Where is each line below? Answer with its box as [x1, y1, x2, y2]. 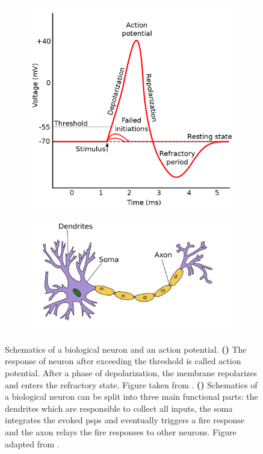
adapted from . [5, 437, 60, 450]
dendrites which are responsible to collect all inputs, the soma [5, 402, 233, 414]
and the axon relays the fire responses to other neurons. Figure [5, 425, 237, 438]
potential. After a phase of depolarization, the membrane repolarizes [5, 367, 257, 379]
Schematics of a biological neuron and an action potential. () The [5, 342, 247, 355]
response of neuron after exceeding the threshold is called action [5, 355, 241, 367]
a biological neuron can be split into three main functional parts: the [5, 390, 258, 403]
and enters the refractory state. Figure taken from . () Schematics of [5, 378, 258, 391]
